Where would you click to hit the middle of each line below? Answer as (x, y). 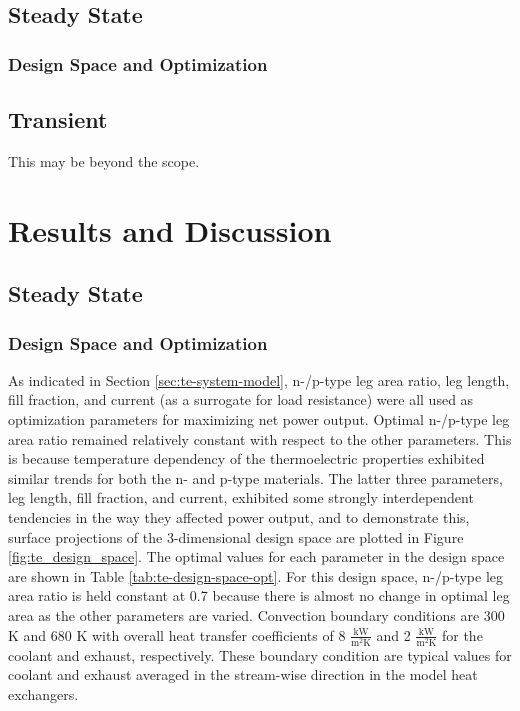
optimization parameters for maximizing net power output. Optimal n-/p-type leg (259, 418)
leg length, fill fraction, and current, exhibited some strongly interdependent (241, 497)
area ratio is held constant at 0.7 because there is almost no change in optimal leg (259, 595)
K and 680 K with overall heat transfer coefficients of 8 (177, 634)
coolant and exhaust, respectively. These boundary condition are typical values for (260, 654)
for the (462, 634)
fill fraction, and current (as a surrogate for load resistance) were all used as (241, 399)
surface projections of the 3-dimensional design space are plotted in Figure (236, 536)
